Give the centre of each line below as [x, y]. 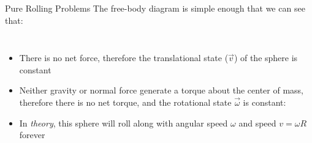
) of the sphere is [266, 58]
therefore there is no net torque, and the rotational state [125, 102]
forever [32, 135]
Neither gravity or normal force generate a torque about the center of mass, [162, 90]
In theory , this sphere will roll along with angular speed [124, 123]
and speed [257, 123]
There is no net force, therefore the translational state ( [124, 58]
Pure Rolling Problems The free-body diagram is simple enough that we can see [155, 8]
